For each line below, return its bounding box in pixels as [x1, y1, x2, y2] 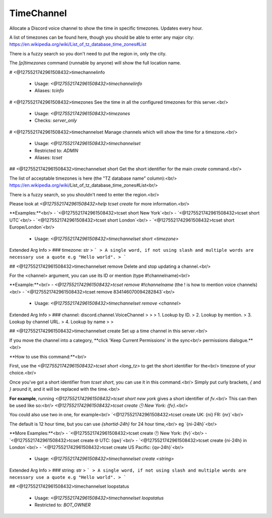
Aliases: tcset [34, 155, 62, 161]
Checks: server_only [34, 117, 77, 123]
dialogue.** [229, 337, 253, 343]
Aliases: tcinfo [34, 88, 64, 94]
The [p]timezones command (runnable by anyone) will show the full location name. [9, 60, 181, 66]
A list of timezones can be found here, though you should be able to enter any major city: [9, 34, 194, 40]
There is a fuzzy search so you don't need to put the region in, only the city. [9, 50, 167, 56]
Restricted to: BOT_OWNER [34, 502, 91, 508]
